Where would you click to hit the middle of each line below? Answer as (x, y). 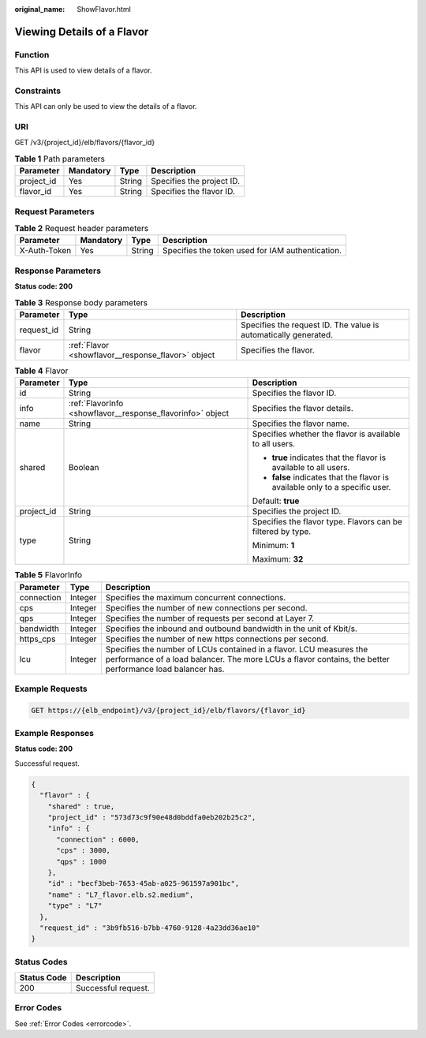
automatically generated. (287, 334)
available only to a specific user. (331, 487)
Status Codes (41, 961)
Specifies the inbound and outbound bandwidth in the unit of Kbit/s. (232, 629)
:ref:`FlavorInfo (96, 404)
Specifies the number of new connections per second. (206, 607)
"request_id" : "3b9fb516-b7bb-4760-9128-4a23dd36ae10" (150, 928)
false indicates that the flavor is (331, 477)
